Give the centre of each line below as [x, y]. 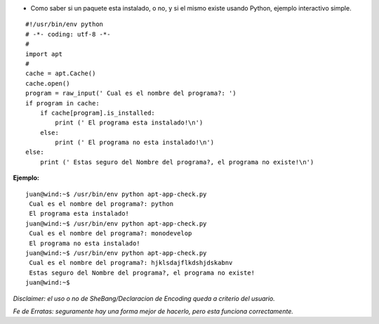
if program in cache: [62, 103]
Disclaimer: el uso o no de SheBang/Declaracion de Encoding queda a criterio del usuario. [144, 298]
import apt [44, 54]
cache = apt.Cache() [61, 73]
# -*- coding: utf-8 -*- [68, 34]
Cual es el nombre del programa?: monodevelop [111, 233]
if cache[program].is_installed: [98, 113]
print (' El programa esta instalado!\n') [129, 123]
